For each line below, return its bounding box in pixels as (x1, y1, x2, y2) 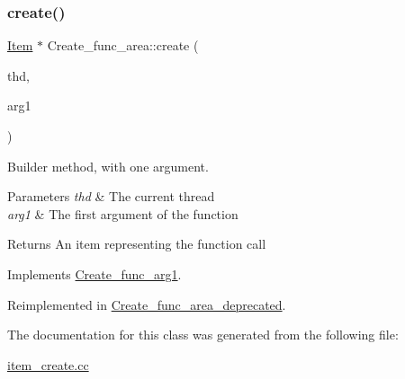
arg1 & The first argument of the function (7, 204, 238, 223)
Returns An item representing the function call (7, 234, 266, 253)
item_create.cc (7, 355, 89, 374)
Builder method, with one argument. (7, 156, 209, 175)
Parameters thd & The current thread (7, 187, 215, 206)
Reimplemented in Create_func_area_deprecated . (7, 295, 286, 313)
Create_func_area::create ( (47, 36, 199, 55)
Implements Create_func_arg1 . (7, 264, 182, 283)
